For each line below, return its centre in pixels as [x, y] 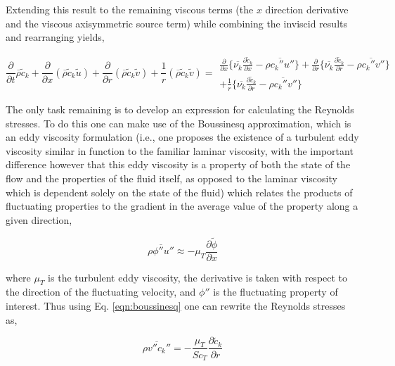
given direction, [39, 219]
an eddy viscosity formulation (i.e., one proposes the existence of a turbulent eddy [182, 137]
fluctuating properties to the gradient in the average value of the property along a [182, 206]
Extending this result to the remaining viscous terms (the [130, 9]
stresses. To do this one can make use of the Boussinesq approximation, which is [179, 123]
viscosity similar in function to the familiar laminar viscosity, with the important [180, 150]
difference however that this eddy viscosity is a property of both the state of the [178, 164]
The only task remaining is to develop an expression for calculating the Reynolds [180, 109]
